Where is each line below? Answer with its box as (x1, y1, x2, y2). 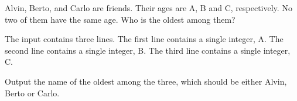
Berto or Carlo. (5, 86, 60, 99)
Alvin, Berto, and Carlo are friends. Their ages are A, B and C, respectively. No (5, 2, 292, 13)
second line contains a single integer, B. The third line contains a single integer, (5, 44, 291, 56)
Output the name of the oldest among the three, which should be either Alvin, (5, 75, 287, 87)
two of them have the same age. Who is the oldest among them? (5, 13, 235, 25)
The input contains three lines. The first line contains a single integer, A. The (5, 33, 284, 45)
